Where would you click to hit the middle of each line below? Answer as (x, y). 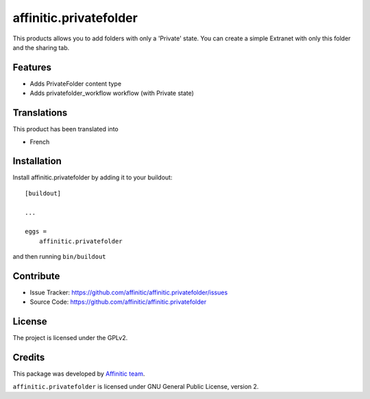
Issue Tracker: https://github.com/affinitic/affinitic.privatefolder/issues (129, 293)
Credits (29, 358)
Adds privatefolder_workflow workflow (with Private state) (112, 93)
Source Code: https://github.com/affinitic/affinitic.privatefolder (118, 302)
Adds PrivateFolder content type (76, 83)
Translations (40, 113)
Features (32, 67)
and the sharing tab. (41, 47)
